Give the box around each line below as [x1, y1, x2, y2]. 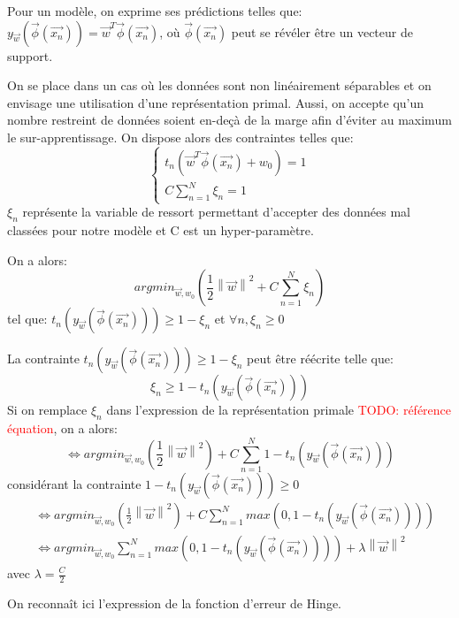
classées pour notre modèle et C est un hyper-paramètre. [7, 221, 314, 240]
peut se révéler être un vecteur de [231, 22, 413, 41]
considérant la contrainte [7, 474, 142, 492]
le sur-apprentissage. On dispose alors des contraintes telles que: [7, 127, 354, 146]
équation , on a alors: [7, 419, 118, 438]
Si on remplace [7, 401, 88, 419]
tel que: [7, 309, 48, 328]
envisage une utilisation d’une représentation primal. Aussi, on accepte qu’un [7, 93, 425, 111]
